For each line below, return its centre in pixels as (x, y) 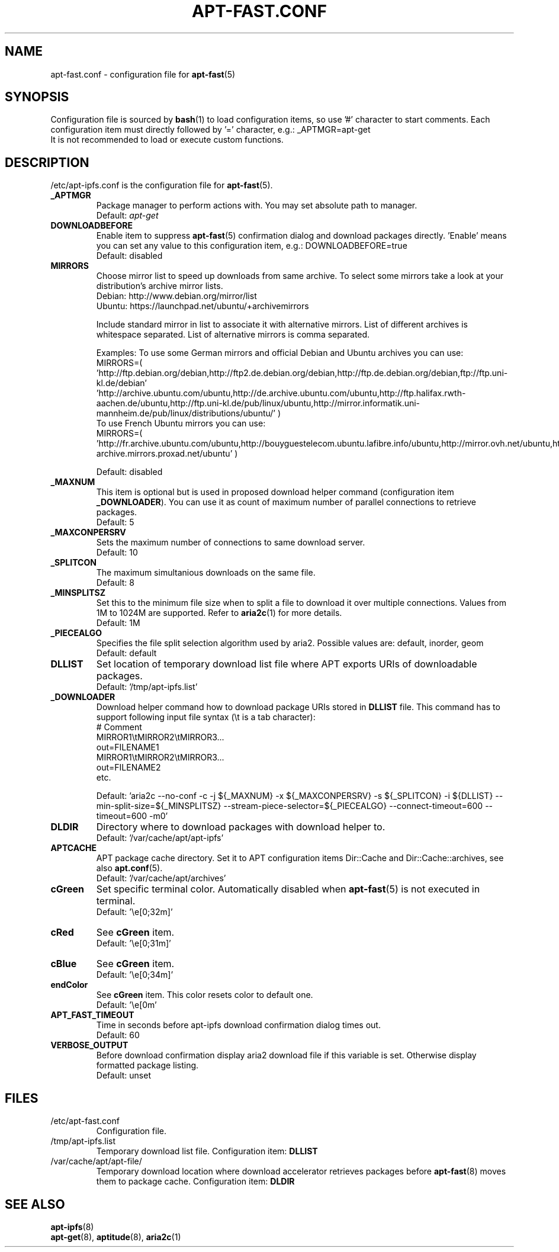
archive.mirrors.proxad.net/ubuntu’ (164, 454)
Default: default (126, 653)
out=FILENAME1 (128, 747)
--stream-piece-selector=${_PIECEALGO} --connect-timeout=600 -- (358, 806)
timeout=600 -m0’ (132, 816)
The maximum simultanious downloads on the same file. (206, 573)
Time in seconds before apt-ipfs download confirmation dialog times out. (238, 1025)
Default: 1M (118, 623)
